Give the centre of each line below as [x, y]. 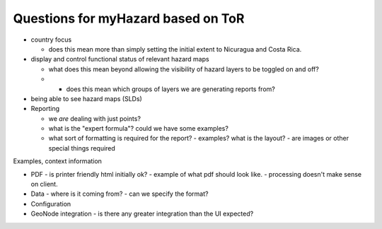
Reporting [45, 109]
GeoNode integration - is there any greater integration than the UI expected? [142, 214]
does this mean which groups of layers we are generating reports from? [170, 89]
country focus [51, 40]
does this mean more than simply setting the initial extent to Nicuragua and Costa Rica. [175, 49]
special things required [82, 148]
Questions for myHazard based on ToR [129, 18]
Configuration [51, 204]
